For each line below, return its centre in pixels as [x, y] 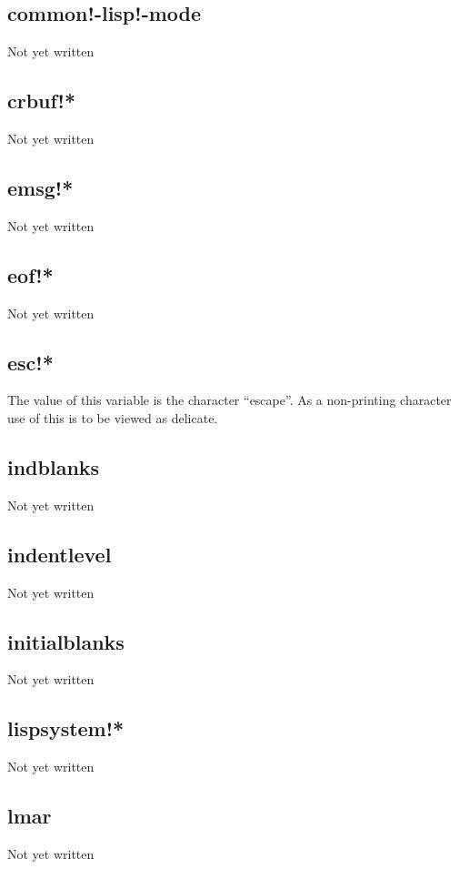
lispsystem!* [66, 728]
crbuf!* [41, 101]
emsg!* [40, 187]
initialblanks [66, 641]
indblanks [54, 466]
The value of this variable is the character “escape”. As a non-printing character [229, 400]
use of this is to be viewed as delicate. [113, 417]
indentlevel [60, 554]
